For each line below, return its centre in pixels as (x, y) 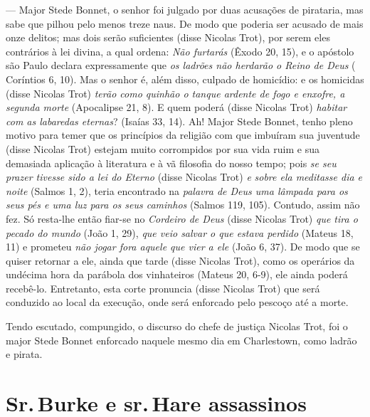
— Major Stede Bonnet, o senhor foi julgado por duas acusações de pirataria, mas (185, 9)
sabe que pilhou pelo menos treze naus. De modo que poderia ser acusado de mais (185, 23)
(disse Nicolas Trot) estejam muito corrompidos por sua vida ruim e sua (163, 148)
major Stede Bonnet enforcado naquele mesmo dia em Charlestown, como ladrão (181, 340)
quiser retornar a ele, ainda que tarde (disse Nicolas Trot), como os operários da (180, 260)
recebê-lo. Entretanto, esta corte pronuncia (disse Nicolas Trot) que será (163, 288)
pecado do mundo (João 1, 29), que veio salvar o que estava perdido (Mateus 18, (180, 232)
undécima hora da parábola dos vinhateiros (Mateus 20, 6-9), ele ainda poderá (177, 274)
